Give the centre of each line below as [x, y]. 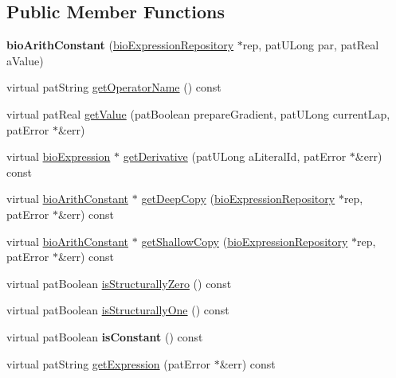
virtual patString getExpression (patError [108, 363]
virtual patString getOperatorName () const [114, 87]
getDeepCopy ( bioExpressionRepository [238, 199]
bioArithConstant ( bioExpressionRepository [120, 45]
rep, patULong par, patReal [311, 45]
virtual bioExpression [59, 156]
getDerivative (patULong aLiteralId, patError [235, 156]
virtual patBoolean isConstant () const [105, 336]
